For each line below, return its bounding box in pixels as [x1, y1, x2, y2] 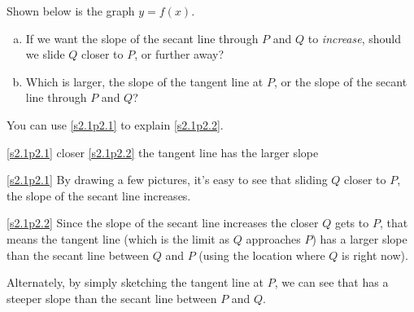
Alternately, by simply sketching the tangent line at [7, 274, 264, 291]
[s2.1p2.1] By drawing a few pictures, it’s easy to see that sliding [7, 171, 328, 188]
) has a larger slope [312, 230, 407, 247]
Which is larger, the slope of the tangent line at [25, 73, 264, 90]
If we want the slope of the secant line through [25, 29, 259, 46]
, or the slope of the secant [273, 73, 407, 90]
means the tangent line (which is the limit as [7, 230, 229, 247]
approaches [246, 230, 301, 247]
